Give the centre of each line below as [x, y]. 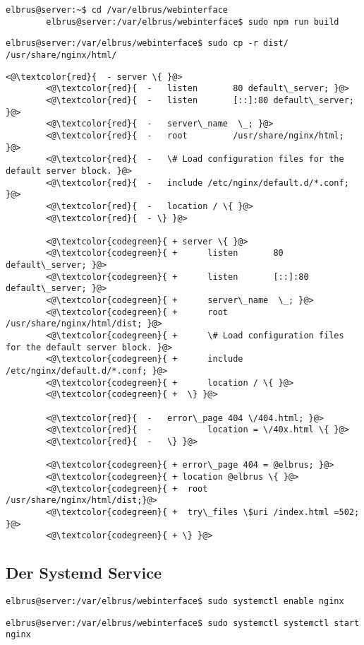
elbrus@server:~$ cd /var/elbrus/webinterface [117, 10]
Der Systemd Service [84, 573]
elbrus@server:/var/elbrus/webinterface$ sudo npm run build [193, 22]
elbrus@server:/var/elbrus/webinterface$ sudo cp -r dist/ [147, 43]
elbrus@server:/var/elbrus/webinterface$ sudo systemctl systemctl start [183, 623]
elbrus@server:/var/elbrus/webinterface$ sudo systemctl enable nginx [175, 602]
